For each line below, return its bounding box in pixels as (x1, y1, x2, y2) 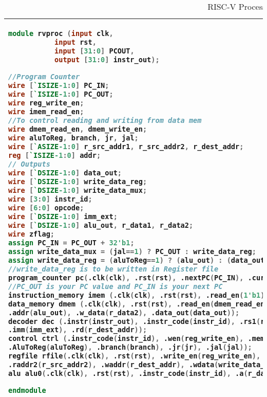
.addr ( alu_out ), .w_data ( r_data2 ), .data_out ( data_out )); (8, 308, 240, 317)
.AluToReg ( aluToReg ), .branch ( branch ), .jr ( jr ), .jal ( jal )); (8, 343, 252, 352)
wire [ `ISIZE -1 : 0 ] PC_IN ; (8, 81, 109, 89)
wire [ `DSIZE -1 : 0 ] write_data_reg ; (8, 177, 147, 186)
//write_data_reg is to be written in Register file (8, 264, 219, 273)
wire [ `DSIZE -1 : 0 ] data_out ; (8, 168, 122, 177)
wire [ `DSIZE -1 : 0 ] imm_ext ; (8, 212, 118, 221)
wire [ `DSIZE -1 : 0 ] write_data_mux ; (8, 186, 147, 194)
